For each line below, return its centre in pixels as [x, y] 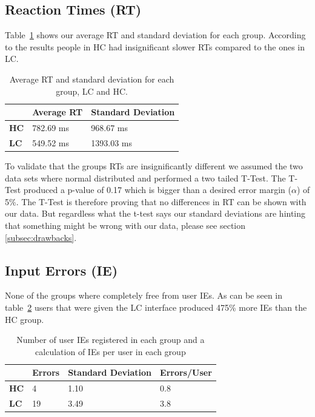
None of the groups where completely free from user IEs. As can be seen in [144, 295]
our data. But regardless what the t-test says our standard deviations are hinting [155, 213]
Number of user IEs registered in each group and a [111, 340]
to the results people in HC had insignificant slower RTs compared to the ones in [155, 46]
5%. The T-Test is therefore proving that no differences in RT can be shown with [156, 201]
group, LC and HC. [92, 91]
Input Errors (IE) [61, 270]
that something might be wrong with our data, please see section [125, 225]
